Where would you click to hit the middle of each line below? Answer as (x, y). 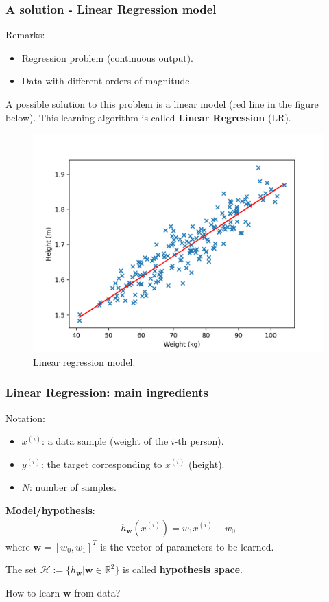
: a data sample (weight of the (105, 441)
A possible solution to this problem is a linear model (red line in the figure (162, 104)
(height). (206, 464)
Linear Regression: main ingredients (107, 392)
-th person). (199, 441)
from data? (97, 592)
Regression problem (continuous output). (107, 57)
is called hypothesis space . (183, 569)
